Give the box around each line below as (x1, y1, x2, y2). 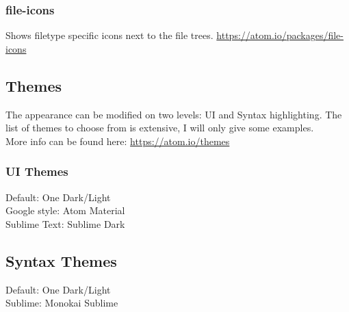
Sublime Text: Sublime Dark (5, 216, 125, 231)
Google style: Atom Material (5, 203, 125, 218)
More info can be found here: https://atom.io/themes (5, 133, 230, 148)
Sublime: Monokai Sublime (5, 296, 118, 310)
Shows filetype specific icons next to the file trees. (5, 28, 214, 42)
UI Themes (5, 163, 68, 180)
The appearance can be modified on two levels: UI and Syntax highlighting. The (5, 107, 342, 121)
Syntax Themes (5, 250, 117, 271)
